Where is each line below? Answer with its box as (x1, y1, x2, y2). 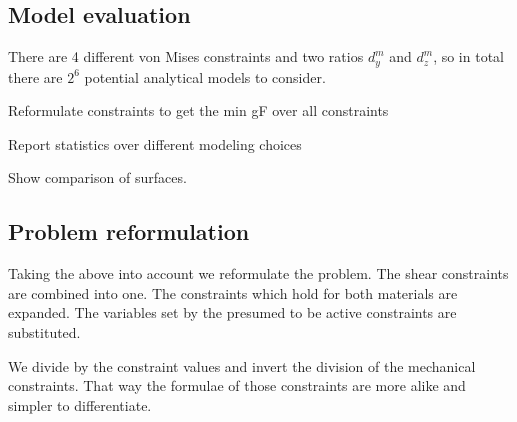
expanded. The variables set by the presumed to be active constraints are (8, 302, 457, 323)
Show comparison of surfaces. (8, 167, 187, 188)
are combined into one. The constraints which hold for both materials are (8, 282, 458, 303)
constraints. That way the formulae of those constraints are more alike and (8, 375, 466, 396)
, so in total (433, 46, 504, 67)
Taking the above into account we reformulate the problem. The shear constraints (8, 263, 509, 284)
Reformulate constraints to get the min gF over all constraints (8, 100, 389, 121)
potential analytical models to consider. (84, 66, 326, 87)
